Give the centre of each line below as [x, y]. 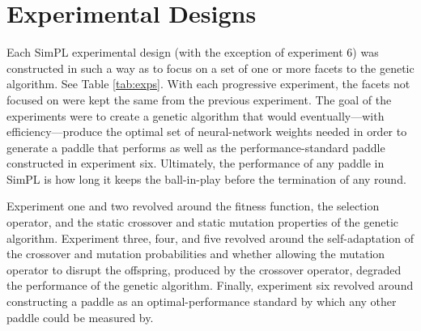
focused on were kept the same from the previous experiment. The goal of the [199, 99]
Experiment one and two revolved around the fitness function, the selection [193, 206]
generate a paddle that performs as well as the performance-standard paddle [196, 147]
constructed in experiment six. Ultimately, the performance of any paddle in [196, 163]
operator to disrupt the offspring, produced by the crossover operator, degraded [204, 269]
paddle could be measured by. [80, 317]
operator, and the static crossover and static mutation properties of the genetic [202, 222]
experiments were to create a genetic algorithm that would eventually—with [196, 115]
